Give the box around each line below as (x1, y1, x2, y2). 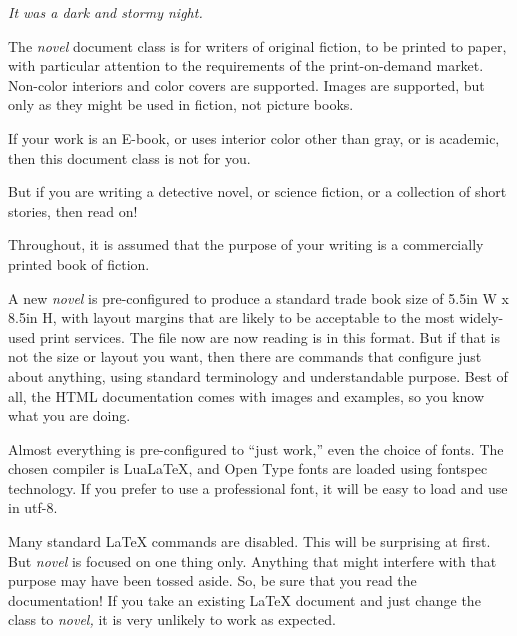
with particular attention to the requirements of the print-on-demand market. (8, 55, 484, 76)
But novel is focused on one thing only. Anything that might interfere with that (8, 550, 497, 571)
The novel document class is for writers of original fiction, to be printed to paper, (8, 35, 507, 56)
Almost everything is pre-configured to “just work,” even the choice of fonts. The (8, 438, 504, 459)
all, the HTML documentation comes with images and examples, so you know (8, 385, 485, 406)
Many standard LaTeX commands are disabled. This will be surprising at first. (8, 531, 491, 552)
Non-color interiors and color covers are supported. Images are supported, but (8, 74, 485, 95)
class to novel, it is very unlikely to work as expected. (8, 609, 336, 630)
